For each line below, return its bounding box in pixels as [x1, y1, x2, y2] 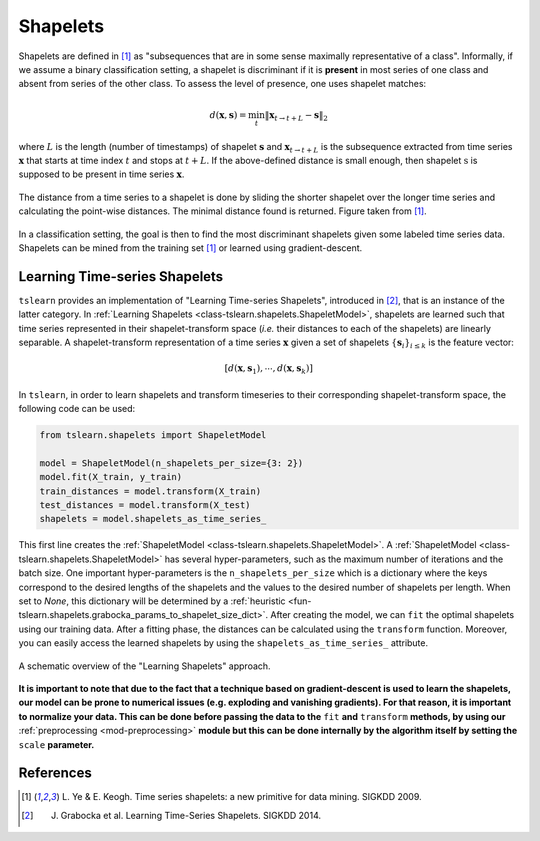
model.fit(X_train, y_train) [39, 471, 183, 483]
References [18, 765, 92, 782]
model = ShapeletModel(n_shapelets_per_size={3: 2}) [39, 457, 304, 469]
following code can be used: [18, 403, 136, 415]
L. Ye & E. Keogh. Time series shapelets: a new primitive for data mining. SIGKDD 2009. [61, 791, 422, 803]
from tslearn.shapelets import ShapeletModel [39, 430, 267, 441]
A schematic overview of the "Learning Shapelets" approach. [18, 660, 271, 672]
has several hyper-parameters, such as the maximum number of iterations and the [164, 553, 504, 565]
